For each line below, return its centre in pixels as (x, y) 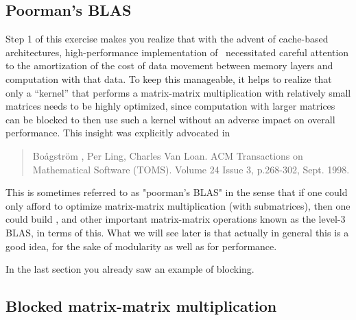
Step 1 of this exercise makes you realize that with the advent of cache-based (167, 39)
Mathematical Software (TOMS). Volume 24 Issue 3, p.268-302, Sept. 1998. (191, 169)
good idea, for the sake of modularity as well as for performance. (141, 246)
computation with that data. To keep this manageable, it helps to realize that (169, 78)
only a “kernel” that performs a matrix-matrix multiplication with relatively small (178, 92)
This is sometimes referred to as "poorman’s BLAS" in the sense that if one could (177, 192)
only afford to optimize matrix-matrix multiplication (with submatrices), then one (178, 205)
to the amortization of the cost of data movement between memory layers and (169, 65)
